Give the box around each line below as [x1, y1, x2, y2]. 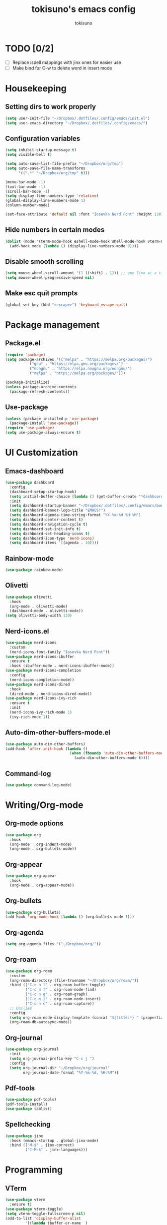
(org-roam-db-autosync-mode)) [9, 1020, 72, 1025]
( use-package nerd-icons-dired [5, 682, 70, 687]
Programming [5, 1164, 63, 1176]
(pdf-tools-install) [5, 1102, 48, 1107]
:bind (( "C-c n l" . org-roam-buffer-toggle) [9, 983, 106, 988]
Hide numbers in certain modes [5, 226, 105, 234]
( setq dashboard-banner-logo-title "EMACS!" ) [9, 508, 106, 513]
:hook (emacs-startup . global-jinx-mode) [9, 1138, 99, 1143]
